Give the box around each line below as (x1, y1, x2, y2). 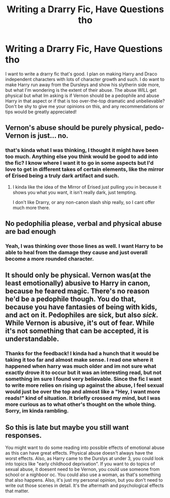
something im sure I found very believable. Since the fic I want (5, 376, 162, 383)
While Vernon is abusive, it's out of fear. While (5, 319, 155, 327)
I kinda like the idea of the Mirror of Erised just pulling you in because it (12, 184, 161, 190)
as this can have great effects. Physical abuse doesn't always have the (5, 450, 153, 456)
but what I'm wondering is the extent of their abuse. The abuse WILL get (5, 87, 157, 93)
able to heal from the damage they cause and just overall (5, 249, 148, 256)
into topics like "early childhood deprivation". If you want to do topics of (5, 461, 155, 467)
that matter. (5, 488, 29, 494)
